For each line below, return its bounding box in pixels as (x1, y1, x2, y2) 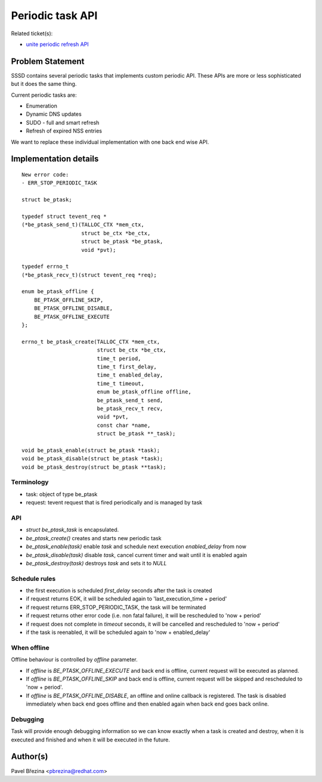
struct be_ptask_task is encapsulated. (26, 526, 119, 534)
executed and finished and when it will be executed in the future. (11, 736, 170, 743)
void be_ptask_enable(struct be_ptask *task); (21, 447, 160, 454)
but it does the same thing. (11, 81, 77, 88)
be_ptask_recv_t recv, (97, 405, 163, 412)
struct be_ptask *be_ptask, (81, 238, 163, 245)
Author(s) (11, 752, 48, 762)
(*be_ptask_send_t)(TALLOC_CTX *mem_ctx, (21, 221, 144, 228)
